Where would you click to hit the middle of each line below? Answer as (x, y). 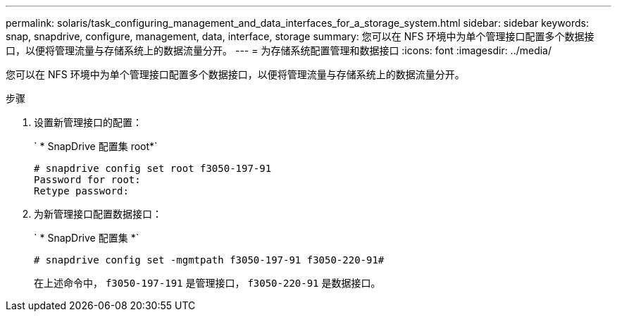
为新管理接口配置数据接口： (98, 214)
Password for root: (87, 180)
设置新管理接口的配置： (88, 122)
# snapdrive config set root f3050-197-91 (153, 168)
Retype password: (81, 191)
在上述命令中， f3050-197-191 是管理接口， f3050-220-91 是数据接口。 (207, 283)
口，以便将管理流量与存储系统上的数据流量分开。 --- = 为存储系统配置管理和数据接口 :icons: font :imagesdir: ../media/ (279, 50)
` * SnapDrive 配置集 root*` (96, 146)
